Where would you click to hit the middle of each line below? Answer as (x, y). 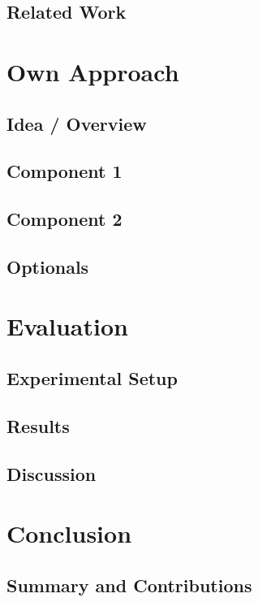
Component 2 (64, 219)
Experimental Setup (92, 378)
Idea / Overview (77, 123)
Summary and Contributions (129, 585)
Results (38, 425)
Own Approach (93, 71)
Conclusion (69, 533)
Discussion (52, 473)
